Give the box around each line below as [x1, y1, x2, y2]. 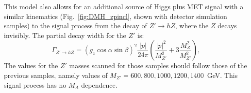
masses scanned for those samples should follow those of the [69, 60, 247, 71]
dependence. [81, 79, 117, 90]
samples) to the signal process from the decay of [4, 20, 147, 31]
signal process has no [4, 79, 67, 90]
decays [218, 20, 237, 31]
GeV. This [207, 70, 238, 80]
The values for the [4, 60, 58, 71]
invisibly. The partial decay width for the [4, 30, 126, 40]
